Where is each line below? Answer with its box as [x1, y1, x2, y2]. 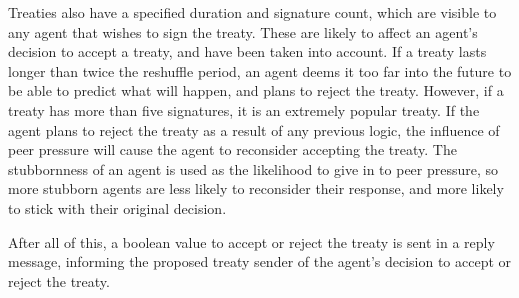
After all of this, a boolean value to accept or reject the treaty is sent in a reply [8, 231, 495, 252]
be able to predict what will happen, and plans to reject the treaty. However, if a [8, 80, 504, 101]
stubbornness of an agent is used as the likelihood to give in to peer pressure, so [8, 158, 499, 179]
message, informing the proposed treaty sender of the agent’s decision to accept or [8, 251, 512, 272]
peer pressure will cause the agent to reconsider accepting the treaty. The [8, 139, 457, 160]
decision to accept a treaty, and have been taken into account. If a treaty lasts [8, 41, 487, 62]
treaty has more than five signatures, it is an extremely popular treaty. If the [8, 99, 480, 120]
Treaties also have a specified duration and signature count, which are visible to [8, 2, 497, 22]
